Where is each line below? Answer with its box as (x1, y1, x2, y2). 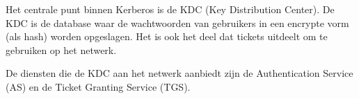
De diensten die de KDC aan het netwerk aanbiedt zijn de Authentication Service (6, 66, 353, 80)
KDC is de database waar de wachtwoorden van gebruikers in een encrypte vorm (6, 15, 349, 30)
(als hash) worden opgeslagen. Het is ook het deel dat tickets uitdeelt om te (6, 29, 328, 44)
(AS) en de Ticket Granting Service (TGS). (6, 79, 191, 93)
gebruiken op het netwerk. (6, 42, 117, 57)
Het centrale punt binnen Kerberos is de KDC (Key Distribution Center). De (6, 2, 335, 16)
